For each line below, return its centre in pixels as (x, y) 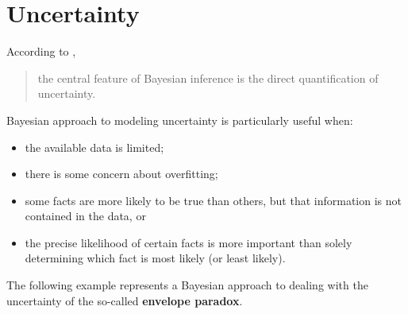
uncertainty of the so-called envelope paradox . (125, 300)
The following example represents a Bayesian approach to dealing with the (187, 285)
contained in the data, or (85, 216)
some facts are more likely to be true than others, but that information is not (213, 200)
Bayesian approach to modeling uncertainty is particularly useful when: (180, 120)
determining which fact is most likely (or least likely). (155, 258)
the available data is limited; (94, 147)
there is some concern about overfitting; (121, 174)
